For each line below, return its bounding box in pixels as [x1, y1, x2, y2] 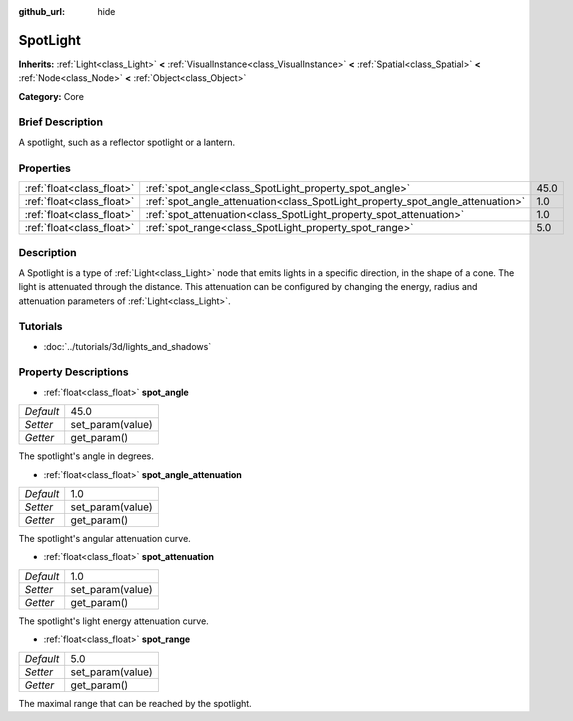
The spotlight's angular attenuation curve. [18, 532, 192, 544]
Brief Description [18, 115, 104, 129]
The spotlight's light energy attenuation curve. [18, 615, 209, 627]
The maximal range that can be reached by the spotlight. [18, 697, 252, 709]
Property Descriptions [18, 365, 129, 379]
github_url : [18, 6, 65, 17]
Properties [18, 161, 72, 175]
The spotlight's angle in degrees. [18, 450, 155, 462]
